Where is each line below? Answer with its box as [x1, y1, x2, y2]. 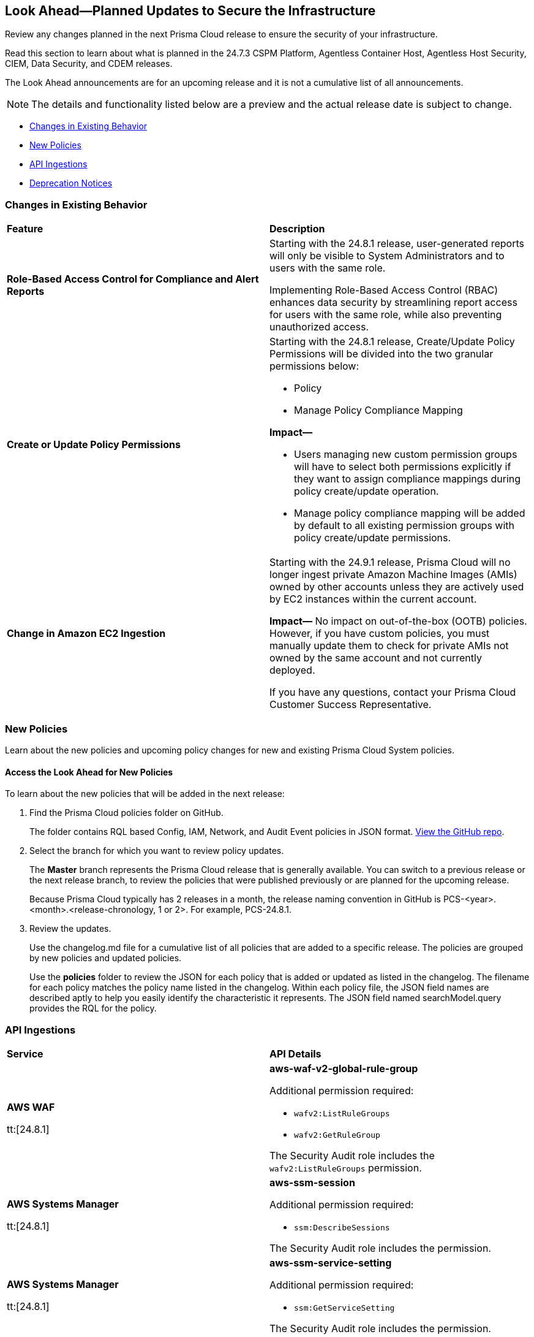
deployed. [269, 664, 315, 677]
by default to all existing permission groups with [294, 519, 514, 532]
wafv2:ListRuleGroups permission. [269, 1161, 422, 1174]
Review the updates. [29, 923, 111, 934]
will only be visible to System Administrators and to [269, 249, 505, 262]
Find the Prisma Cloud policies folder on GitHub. [29, 807, 224, 818]
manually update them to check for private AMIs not [269, 639, 509, 652]
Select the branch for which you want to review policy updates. [29, 845, 284, 856]
